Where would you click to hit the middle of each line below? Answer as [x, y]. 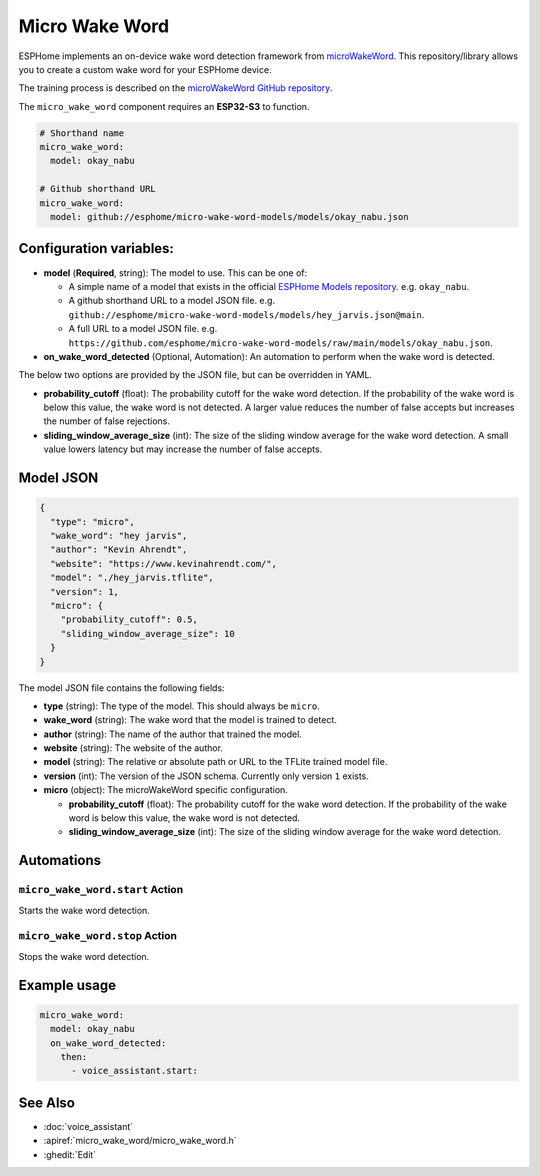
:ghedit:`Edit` [70, 1154]
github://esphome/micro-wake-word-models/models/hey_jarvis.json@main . [246, 314]
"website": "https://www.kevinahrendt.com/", [163, 563]
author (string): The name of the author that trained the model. [172, 734]
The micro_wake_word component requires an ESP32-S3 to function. [164, 106]
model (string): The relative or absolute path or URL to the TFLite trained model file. [215, 762]
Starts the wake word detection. [84, 910]
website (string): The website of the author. [133, 748]
